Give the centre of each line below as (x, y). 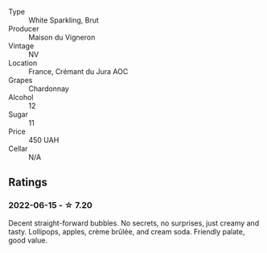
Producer (24, 29)
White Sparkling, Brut (64, 20)
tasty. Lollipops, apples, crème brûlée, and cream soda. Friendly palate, (127, 231)
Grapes (21, 80)
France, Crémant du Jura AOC (78, 71)
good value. (28, 240)
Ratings (28, 182)
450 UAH (44, 140)
